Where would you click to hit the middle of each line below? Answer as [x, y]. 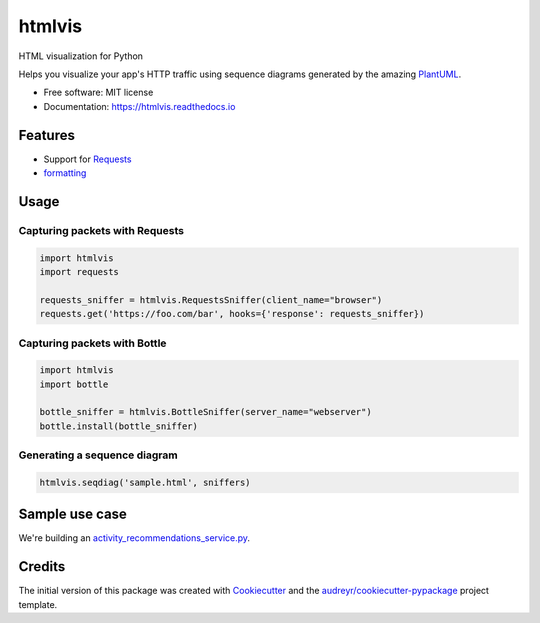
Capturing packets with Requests [101, 230]
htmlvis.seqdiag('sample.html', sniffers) [145, 482]
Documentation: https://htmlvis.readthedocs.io [139, 106]
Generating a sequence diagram [98, 455]
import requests [79, 271]
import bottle [74, 384]
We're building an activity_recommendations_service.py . [134, 538]
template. [38, 604]
